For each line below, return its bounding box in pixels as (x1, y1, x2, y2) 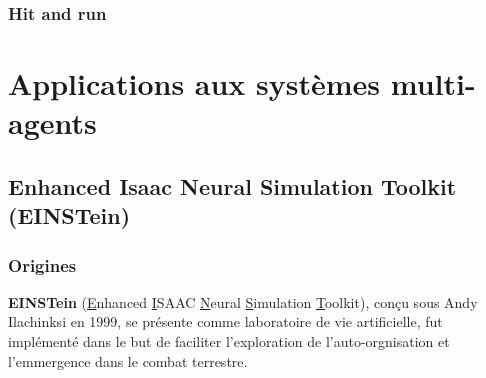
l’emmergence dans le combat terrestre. (8, 350, 248, 371)
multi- (390, 63, 476, 104)
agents (8, 102, 97, 143)
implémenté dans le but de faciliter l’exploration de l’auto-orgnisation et (8, 330, 450, 351)
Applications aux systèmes (8, 63, 381, 104)
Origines (8, 252, 77, 277)
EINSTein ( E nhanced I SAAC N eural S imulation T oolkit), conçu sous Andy (8, 291, 478, 312)
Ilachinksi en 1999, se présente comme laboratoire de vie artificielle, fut (8, 311, 443, 332)
